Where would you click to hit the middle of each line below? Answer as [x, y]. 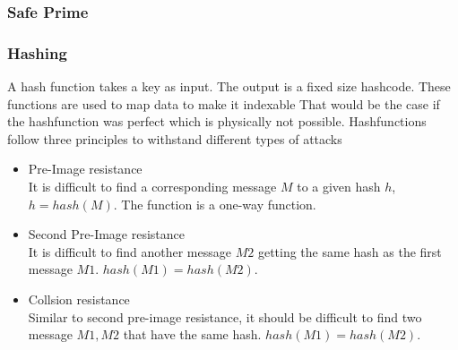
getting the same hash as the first [350, 251]
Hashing [37, 52]
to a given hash [339, 187]
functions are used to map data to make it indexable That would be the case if [224, 103]
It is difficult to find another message [130, 251]
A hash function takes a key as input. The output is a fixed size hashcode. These [229, 86]
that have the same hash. [192, 334]
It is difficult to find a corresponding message [152, 187]
